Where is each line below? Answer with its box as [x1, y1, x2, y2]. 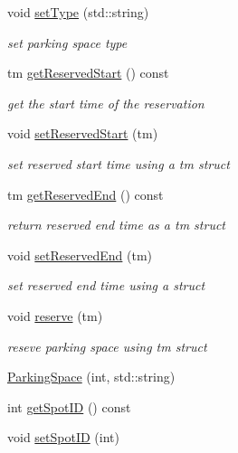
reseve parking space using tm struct [7, 336, 207, 355]
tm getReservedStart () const [7, 63, 169, 82]
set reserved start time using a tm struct [7, 154, 230, 173]
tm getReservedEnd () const [7, 184, 164, 203]
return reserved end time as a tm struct [7, 215, 226, 234]
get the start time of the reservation [7, 93, 205, 112]
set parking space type [7, 33, 128, 52]
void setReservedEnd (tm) [7, 245, 153, 264]
